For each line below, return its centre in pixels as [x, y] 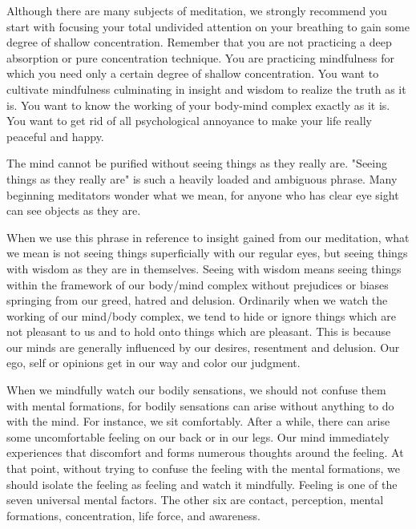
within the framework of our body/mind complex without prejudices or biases [198, 284]
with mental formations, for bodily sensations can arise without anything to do [200, 405]
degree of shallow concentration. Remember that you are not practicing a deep [199, 42]
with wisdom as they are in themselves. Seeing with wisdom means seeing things [204, 268]
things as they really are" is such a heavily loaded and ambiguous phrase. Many [202, 178]
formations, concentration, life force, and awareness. [133, 515]
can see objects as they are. [74, 210]
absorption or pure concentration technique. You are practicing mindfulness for [200, 57]
